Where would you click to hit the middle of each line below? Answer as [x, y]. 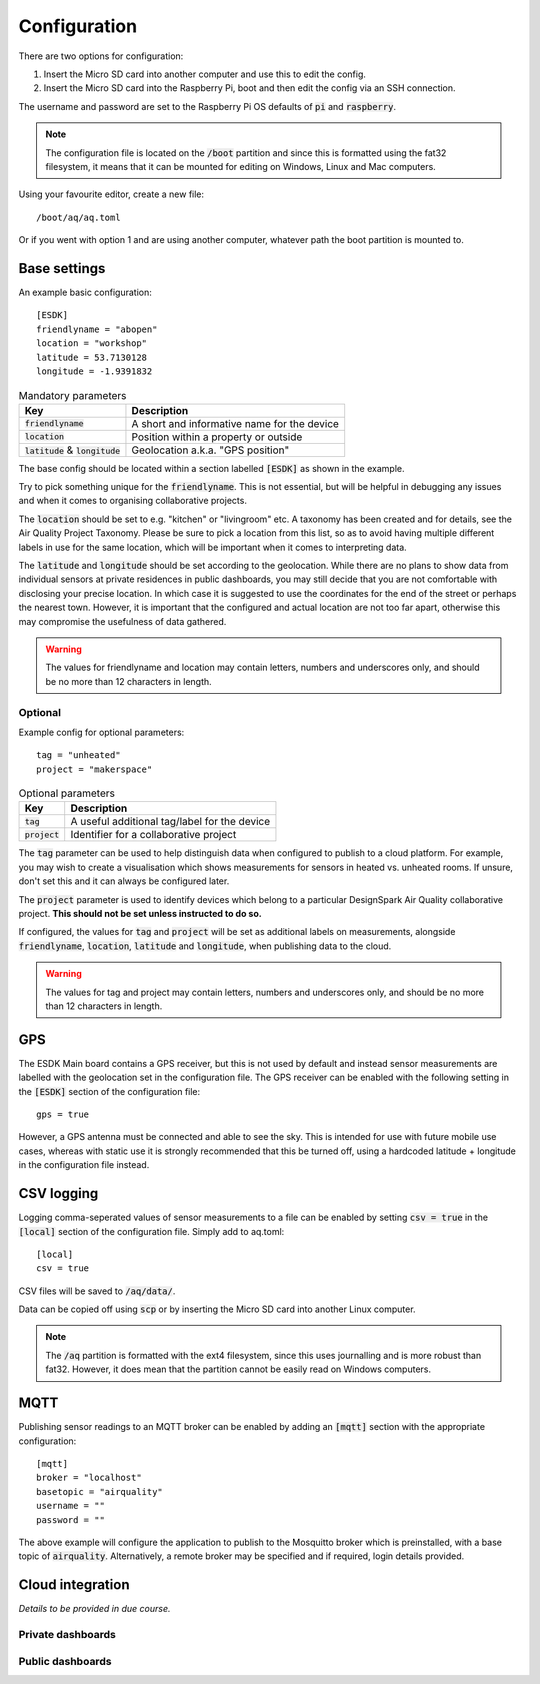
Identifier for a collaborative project [153, 835]
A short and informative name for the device [235, 423]
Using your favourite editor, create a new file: [111, 194]
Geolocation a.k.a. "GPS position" [210, 450]
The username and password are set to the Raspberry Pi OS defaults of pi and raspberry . [207, 106]
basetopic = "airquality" [100, 1491]
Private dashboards [67, 1634]
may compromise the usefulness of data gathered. [122, 621]
